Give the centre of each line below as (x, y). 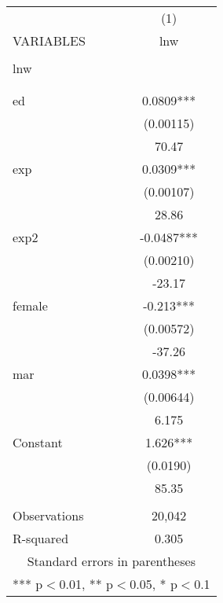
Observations (48, 515)
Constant (38, 442)
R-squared (41, 538)
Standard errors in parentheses (111, 561)
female (30, 305)
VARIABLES (49, 40)
